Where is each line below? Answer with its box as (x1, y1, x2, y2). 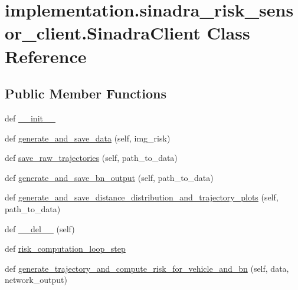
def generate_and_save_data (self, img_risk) (5, 131, 171, 144)
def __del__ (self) (5, 222, 75, 235)
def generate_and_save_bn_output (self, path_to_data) (5, 171, 214, 183)
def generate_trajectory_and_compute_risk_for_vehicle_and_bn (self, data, (5, 262, 289, 274)
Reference (5, 44, 87, 68)
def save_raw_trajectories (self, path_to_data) (5, 151, 178, 164)
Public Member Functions (5, 84, 166, 103)
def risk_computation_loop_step (5, 242, 126, 255)
